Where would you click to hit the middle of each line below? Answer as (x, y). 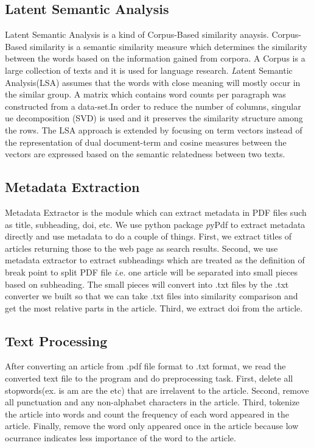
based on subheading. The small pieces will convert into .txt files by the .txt (147, 284)
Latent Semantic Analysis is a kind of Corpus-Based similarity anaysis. (137, 34)
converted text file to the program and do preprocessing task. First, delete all (149, 378)
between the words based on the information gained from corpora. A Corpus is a (155, 58)
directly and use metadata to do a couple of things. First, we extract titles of (148, 236)
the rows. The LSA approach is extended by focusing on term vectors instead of (154, 130)
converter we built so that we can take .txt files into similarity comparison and (152, 296)
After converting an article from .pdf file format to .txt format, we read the (145, 366)
